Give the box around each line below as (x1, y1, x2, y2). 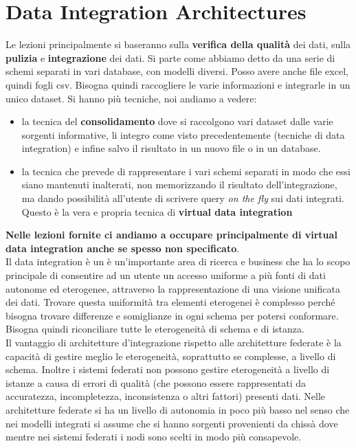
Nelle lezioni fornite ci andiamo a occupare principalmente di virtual (5, 227, 337, 242)
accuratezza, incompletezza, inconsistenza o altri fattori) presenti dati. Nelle (5, 389, 326, 403)
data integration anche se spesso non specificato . (5, 240, 240, 255)
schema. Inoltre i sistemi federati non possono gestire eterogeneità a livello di (5, 362, 330, 377)
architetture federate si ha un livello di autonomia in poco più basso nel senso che (5, 402, 350, 416)
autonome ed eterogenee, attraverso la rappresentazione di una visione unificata (5, 281, 340, 295)
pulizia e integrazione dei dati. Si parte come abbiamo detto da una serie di (5, 50, 335, 65)
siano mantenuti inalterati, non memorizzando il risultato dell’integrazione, (21, 177, 337, 192)
